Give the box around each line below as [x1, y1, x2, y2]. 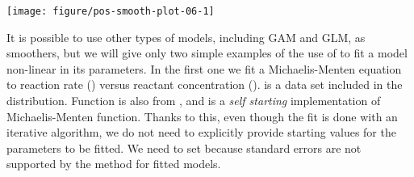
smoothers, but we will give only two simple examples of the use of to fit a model [6, 44, 408, 61]
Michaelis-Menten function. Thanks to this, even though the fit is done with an [6, 107, 398, 124]
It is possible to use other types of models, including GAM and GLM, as [6, 28, 366, 45]
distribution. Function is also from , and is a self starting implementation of [6, 92, 381, 109]
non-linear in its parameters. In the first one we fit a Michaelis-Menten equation [6, 60, 402, 77]
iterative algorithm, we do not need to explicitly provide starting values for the [6, 124, 396, 141]
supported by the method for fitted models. [6, 155, 221, 172]
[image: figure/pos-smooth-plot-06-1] [6, 6, 215, 17]
